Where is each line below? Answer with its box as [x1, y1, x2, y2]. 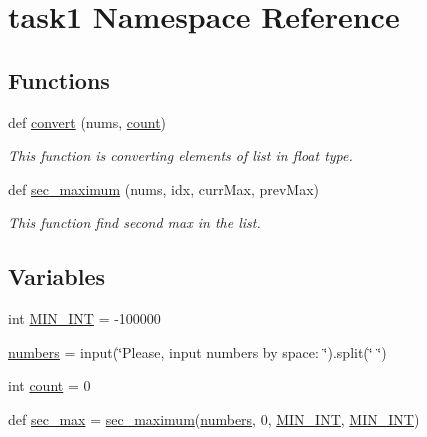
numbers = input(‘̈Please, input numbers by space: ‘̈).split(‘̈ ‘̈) [8, 341, 387, 362]
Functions [8, 64, 110, 95]
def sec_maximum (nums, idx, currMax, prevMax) [8, 178, 320, 199]
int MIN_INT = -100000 [8, 308, 161, 329]
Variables [8, 261, 106, 292]
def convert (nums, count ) [8, 111, 167, 132]
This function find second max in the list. [8, 212, 261, 233]
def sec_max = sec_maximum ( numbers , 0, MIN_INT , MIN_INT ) [8, 408, 420, 429]
